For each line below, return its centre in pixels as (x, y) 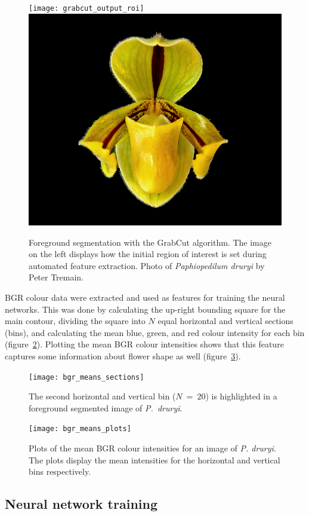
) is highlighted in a (241, 396)
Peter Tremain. (56, 277)
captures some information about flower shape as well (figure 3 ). (123, 355)
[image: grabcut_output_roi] (86, 8)
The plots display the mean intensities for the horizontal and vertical (154, 459)
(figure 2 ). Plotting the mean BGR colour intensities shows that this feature (144, 344)
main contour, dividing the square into (75, 321)
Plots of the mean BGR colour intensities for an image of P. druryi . (152, 448)
